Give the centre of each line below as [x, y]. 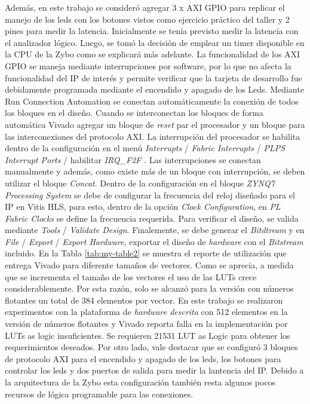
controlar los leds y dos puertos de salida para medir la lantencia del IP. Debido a [154, 370]
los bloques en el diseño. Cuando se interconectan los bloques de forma [134, 113]
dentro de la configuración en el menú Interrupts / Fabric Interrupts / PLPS [145, 148]
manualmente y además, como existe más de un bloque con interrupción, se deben [155, 171]
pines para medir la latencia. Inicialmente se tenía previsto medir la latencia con [152, 31]
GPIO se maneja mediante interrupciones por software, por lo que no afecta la [148, 65]
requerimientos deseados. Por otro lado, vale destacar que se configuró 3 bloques [151, 347]
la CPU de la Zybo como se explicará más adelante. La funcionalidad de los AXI [153, 54]
